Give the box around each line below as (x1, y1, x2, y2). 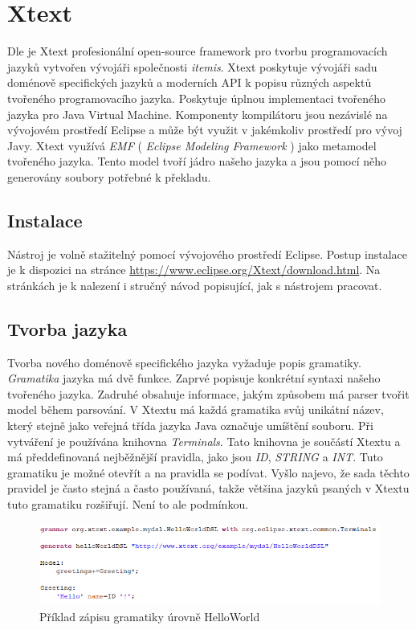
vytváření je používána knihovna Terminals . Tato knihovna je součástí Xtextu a (7, 432, 401, 449)
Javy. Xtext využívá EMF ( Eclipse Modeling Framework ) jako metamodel (7, 137, 377, 153)
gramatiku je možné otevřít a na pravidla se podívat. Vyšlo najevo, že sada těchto (7, 464, 410, 481)
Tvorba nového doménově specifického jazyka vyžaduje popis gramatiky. (7, 354, 361, 370)
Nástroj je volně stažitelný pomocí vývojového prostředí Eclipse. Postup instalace (7, 245, 407, 262)
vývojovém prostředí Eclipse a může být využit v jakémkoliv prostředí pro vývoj (7, 121, 402, 138)
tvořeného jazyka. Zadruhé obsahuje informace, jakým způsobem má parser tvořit (7, 385, 410, 402)
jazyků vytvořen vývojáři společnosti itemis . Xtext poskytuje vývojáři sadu (7, 58, 377, 75)
